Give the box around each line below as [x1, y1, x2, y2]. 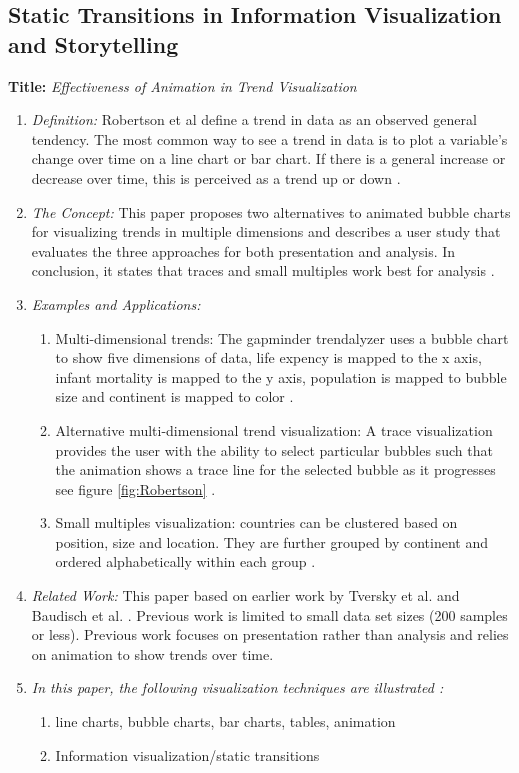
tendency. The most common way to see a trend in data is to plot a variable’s [31, 128, 508, 149]
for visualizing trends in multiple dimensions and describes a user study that [31, 221, 501, 242]
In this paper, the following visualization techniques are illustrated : [31, 677, 444, 698]
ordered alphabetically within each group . [55, 551, 316, 572]
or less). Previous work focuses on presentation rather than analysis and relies [31, 624, 509, 645]
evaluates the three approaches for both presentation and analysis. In [31, 240, 456, 261]
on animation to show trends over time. [31, 643, 274, 664]
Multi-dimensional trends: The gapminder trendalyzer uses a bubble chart [55, 327, 509, 348]
